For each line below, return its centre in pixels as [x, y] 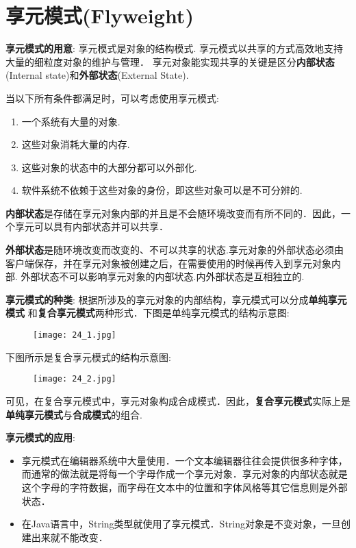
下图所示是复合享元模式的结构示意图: [88, 357]
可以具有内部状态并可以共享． [101, 226]
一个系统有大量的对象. [71, 121]
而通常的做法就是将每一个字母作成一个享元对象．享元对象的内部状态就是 [185, 474]
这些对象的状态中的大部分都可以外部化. [109, 167]
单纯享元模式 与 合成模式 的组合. [74, 414]
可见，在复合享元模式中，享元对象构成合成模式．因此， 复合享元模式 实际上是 [178, 400]
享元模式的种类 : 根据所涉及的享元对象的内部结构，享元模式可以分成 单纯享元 [176, 299]
